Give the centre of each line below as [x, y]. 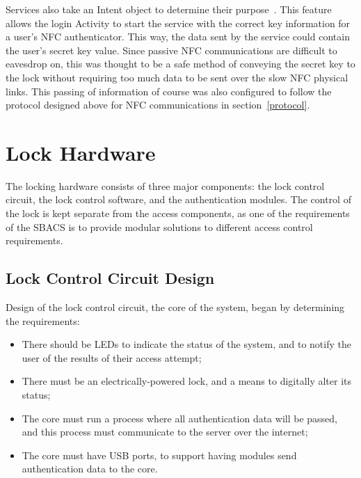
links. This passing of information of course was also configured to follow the [169, 91]
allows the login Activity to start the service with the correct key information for [178, 23]
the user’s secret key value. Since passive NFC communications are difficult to [171, 50]
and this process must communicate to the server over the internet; [165, 432]
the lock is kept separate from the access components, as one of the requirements [178, 213]
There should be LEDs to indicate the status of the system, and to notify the [186, 344]
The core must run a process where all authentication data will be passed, [179, 418]
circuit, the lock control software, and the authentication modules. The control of [178, 199]
